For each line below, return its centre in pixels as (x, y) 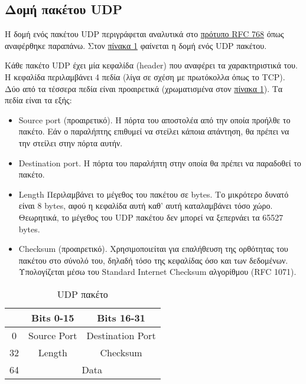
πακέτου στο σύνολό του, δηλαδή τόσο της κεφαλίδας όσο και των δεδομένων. (153, 260)
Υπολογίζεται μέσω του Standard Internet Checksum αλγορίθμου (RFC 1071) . (157, 272)
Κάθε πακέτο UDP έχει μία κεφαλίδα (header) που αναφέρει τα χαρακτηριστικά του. (151, 65)
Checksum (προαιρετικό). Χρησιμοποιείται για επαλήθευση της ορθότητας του (153, 249)
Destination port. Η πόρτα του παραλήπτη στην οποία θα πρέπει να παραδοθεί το (160, 163)
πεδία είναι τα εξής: (38, 100)
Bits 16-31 (121, 317)
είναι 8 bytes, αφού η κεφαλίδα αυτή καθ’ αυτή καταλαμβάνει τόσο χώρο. (146, 206)
